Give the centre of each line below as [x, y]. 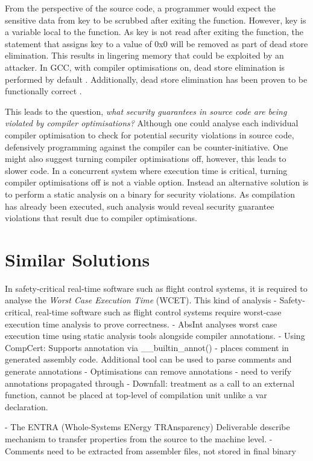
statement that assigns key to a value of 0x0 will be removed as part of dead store [156, 43]
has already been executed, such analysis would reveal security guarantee [140, 206]
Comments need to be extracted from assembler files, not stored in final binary [150, 450]
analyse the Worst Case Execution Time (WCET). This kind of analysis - [141, 300]
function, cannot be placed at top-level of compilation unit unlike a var [136, 395]
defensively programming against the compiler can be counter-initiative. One [147, 147]
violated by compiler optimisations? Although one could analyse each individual [152, 123]
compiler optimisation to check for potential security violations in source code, [150, 134]
